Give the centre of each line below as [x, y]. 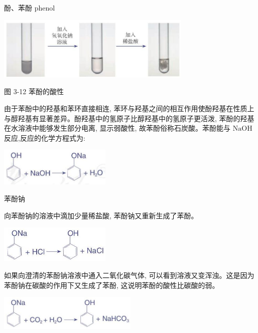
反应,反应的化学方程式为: [45, 137]
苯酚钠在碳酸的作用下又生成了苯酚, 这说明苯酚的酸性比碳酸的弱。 [112, 285]
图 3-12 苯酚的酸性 [34, 91]
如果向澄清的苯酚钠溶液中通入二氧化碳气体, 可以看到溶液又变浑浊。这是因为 [129, 275]
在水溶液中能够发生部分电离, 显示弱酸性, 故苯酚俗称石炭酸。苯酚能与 [117, 128]
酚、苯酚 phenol [30, 8]
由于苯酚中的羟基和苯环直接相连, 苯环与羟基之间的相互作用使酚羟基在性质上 [129, 108]
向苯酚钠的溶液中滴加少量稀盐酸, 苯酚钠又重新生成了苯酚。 [101, 215]
